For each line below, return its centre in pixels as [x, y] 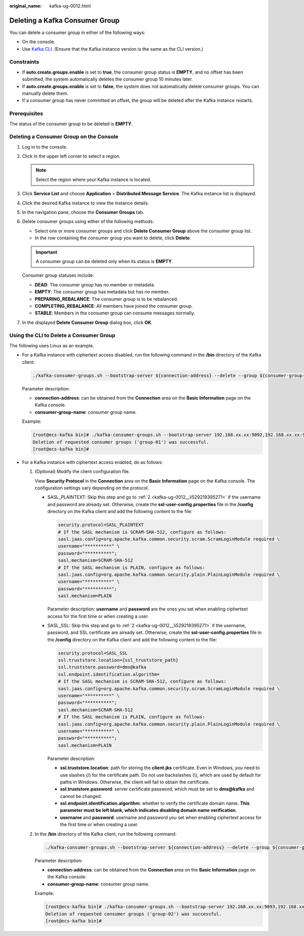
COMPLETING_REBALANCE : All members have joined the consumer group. [114, 306]
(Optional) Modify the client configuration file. [82, 472]
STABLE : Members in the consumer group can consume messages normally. [115, 313]
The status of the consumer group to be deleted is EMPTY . [71, 124]
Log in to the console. [45, 147]
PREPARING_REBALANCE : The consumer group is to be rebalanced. [106, 299]
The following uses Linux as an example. [52, 345]
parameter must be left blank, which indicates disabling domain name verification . [148, 810]
